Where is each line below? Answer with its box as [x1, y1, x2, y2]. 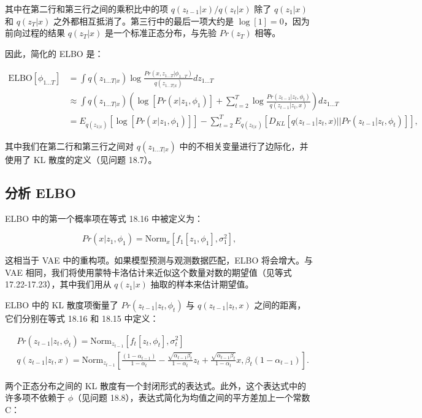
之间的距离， [254, 298, 306, 311]
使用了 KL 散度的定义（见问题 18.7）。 [5, 153, 157, 165]
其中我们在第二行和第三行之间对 [5, 139, 134, 152]
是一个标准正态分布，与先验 [105, 26, 217, 39]
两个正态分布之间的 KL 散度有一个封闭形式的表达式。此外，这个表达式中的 [5, 379, 306, 392]
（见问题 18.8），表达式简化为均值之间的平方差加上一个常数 [73, 391, 310, 404]
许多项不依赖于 [5, 391, 65, 404]
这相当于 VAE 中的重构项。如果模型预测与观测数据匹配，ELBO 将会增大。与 [5, 254, 313, 267]
